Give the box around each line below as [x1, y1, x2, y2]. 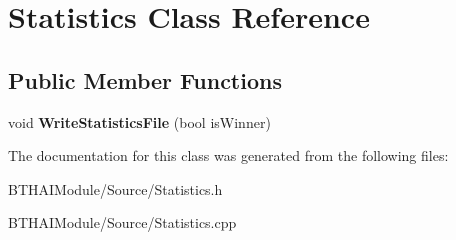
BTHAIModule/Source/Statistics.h [8, 178, 223, 199]
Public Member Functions [8, 64, 282, 95]
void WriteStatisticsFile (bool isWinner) [8, 111, 271, 132]
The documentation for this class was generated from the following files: [8, 145, 449, 166]
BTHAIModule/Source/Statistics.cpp [8, 212, 237, 233]
